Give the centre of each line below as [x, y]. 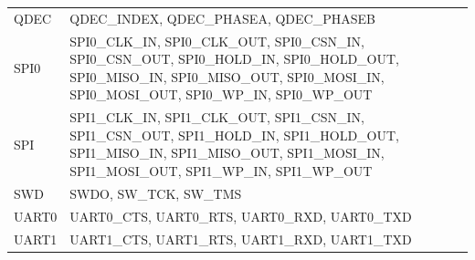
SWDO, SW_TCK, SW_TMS [156, 193]
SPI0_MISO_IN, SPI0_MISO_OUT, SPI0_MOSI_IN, [227, 76]
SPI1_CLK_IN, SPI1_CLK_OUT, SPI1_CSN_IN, [217, 117]
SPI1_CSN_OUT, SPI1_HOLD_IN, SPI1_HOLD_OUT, [234, 135]
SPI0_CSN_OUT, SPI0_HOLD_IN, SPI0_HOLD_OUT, [234, 59]
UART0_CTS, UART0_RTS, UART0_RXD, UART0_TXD [241, 216]
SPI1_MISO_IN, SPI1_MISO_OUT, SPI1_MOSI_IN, [227, 153]
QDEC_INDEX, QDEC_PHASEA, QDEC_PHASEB [222, 18]
